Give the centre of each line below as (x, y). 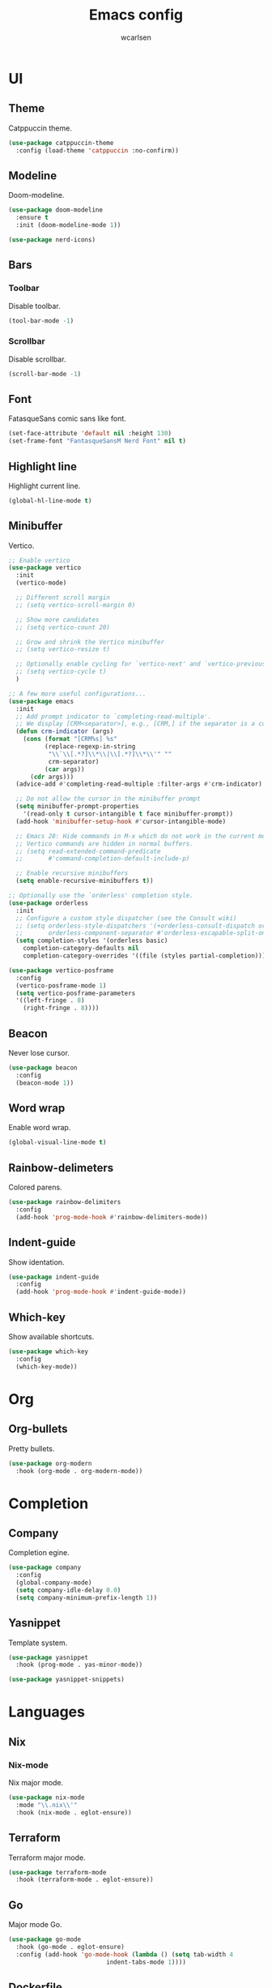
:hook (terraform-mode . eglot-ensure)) (85, 1880)
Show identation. (36, 1262)
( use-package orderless (49, 903)
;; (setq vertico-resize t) (63, 649)
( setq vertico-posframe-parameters (76, 993)
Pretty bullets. (32, 1448)
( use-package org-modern (50, 1463)
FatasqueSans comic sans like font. (68, 418)
